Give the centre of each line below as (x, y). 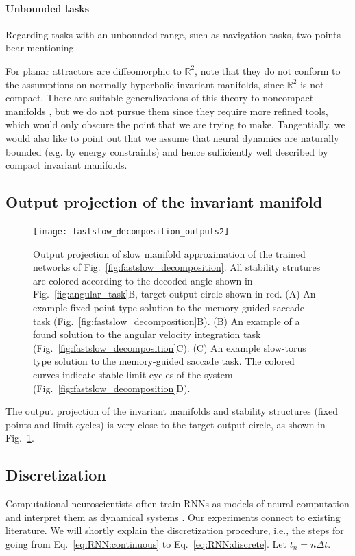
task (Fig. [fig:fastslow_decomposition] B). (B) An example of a (167, 321)
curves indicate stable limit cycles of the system (133, 374)
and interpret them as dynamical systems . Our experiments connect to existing (173, 517)
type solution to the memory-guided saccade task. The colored (164, 361)
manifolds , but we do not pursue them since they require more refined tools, (167, 111)
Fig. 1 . (20, 438)
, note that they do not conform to (268, 70)
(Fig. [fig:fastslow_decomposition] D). (112, 388)
